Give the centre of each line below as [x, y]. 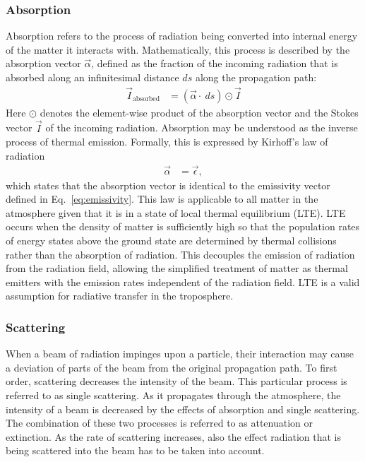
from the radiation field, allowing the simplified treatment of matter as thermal [177, 268]
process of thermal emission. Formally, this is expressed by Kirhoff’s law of [167, 142]
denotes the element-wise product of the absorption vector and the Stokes [199, 112]
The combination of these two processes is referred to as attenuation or [159, 423]
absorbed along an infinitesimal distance [92, 77]
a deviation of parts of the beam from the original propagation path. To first [172, 367]
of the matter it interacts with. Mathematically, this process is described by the [178, 49]
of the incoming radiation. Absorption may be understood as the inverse [202, 128]
